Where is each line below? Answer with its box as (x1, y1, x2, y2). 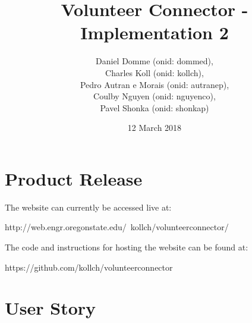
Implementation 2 (80, 20, 229, 45)
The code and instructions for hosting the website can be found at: (5, 241, 248, 253)
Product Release (5, 166, 143, 190)
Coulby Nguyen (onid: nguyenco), (93, 90, 216, 102)
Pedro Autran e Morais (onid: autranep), (80, 78, 229, 90)
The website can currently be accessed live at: (5, 200, 172, 213)
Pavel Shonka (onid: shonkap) (100, 101, 209, 114)
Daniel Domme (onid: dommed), (96, 55, 213, 67)
